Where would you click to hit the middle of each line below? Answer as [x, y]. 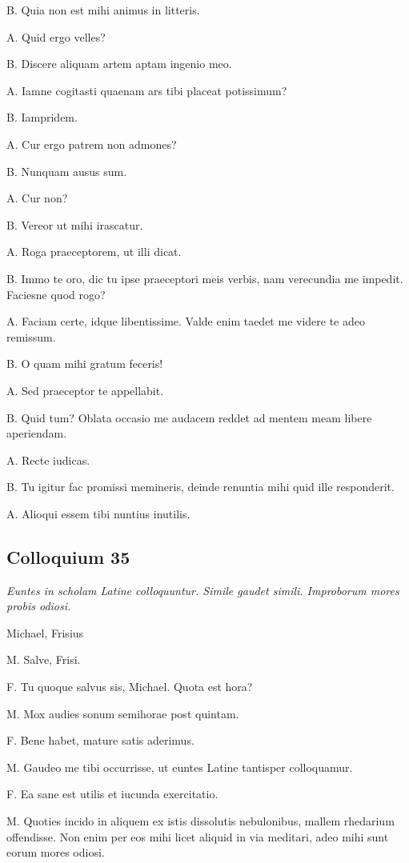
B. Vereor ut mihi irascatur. [75, 224]
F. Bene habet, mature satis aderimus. [100, 740]
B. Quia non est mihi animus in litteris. [103, 10]
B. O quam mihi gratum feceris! [85, 364]
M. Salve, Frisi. [44, 659]
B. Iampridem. [42, 117]
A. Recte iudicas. [48, 459]
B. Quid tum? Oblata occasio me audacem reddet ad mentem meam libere [189, 417]
